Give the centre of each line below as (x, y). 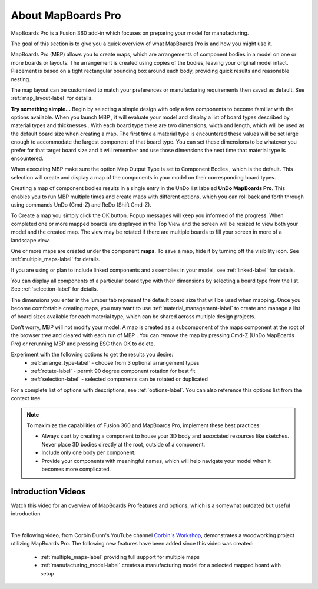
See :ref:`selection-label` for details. (54, 289)
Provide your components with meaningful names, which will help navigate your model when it (156, 461)
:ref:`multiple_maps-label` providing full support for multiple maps (120, 557)
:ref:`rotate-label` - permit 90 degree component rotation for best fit (113, 371)
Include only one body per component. (89, 452)
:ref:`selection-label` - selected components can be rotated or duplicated (120, 379)
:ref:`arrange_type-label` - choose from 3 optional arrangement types (115, 362)
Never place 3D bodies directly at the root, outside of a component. (123, 444)
